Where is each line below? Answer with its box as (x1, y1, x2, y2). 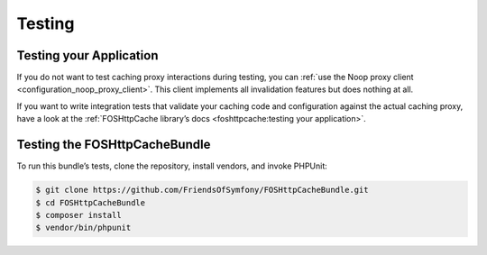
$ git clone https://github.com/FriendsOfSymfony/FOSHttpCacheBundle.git (35, 185, 369, 196)
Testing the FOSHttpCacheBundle (16, 137, 211, 152)
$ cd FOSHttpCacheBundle (35, 197, 146, 207)
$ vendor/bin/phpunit (35, 223, 132, 233)
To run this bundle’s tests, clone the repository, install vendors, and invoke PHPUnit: (16, 160, 328, 171)
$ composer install (35, 210, 122, 220)
